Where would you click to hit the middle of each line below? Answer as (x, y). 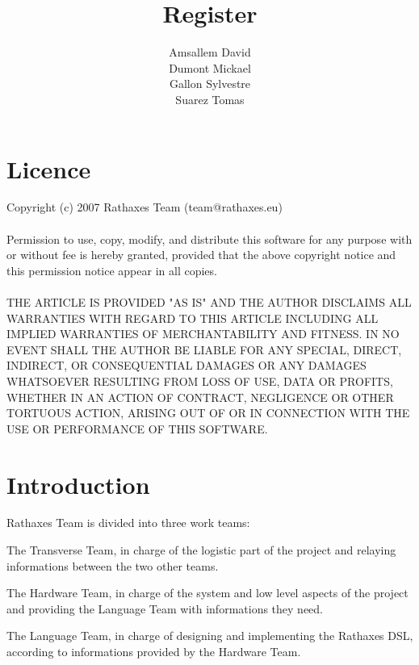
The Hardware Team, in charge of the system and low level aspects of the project (207, 593)
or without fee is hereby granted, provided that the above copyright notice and (201, 255)
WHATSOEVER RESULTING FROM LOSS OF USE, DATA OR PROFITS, (200, 381)
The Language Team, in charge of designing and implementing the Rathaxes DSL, (210, 636)
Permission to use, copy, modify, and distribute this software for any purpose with (209, 238)
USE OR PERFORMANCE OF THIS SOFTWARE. (137, 428)
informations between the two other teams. (113, 565)
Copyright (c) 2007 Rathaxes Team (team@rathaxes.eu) (145, 207)
